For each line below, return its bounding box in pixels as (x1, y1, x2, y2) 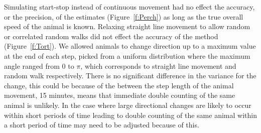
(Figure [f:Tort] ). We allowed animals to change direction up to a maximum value (4, 41, 256, 51)
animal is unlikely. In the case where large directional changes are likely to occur (4, 99, 251, 110)
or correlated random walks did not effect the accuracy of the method (4, 31, 218, 41)
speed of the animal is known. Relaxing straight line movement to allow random (4, 21, 250, 32)
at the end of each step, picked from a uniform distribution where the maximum (4, 50, 250, 61)
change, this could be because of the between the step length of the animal (4, 80, 234, 90)
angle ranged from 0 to (4, 60, 74, 71)
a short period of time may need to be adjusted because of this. (4, 119, 199, 130)
